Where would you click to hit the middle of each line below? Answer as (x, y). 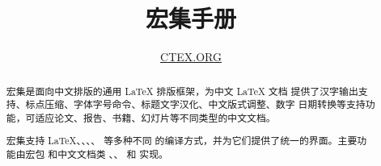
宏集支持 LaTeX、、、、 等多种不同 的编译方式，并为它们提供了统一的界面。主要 (182, 141)
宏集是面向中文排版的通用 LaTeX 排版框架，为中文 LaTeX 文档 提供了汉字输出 (182, 91)
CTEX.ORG (191, 57)
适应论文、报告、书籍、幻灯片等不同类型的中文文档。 (155, 117)
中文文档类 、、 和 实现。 (113, 154)
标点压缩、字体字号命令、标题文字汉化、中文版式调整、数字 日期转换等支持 (195, 104)
